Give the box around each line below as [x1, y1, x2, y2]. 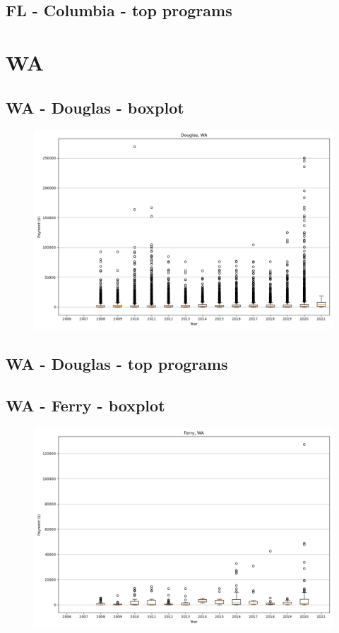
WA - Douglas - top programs [6, 352, 228, 374]
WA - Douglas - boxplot [6, 96, 184, 118]
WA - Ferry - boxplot [6, 394, 165, 416]
